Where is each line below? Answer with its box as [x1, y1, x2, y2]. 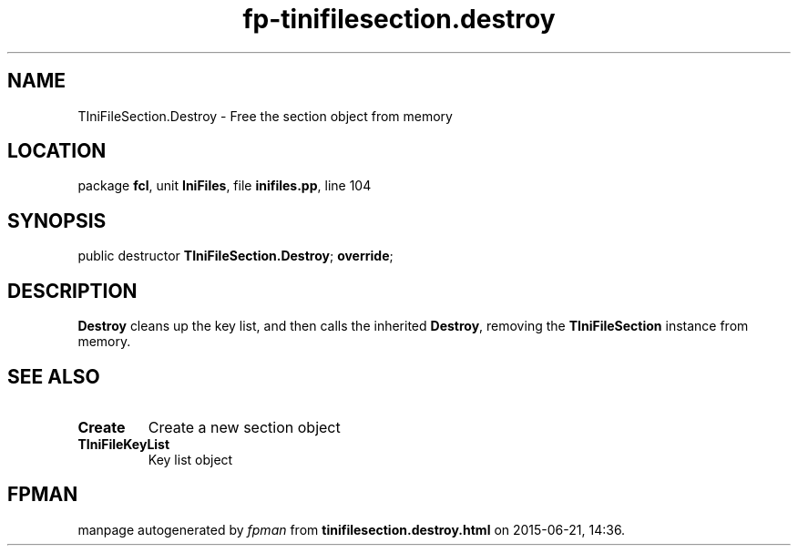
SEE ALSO [7, 364, 100, 388]
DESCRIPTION [7, 279, 138, 302]
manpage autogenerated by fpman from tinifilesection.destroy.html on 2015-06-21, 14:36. [77, 521, 626, 538]
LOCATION [7, 139, 107, 163]
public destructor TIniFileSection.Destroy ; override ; [77, 248, 394, 264]
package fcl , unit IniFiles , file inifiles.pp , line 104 [77, 178, 372, 194]
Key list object [148, 451, 233, 467]
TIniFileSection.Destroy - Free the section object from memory [77, 108, 453, 124]
